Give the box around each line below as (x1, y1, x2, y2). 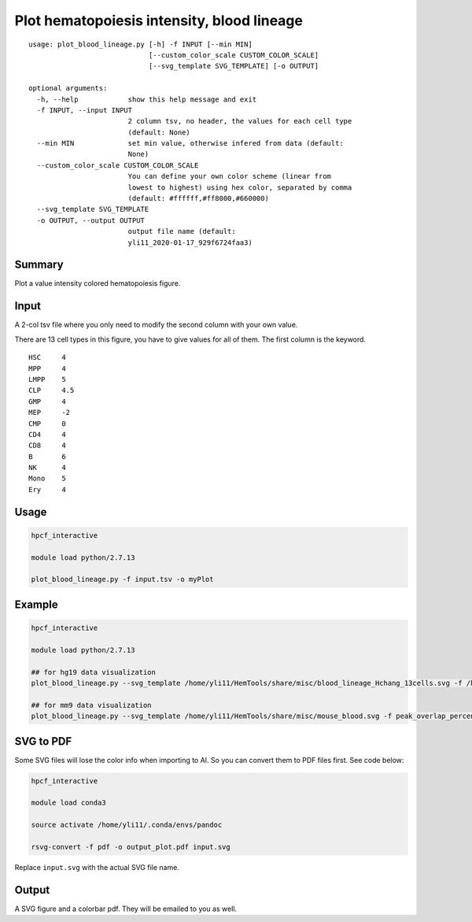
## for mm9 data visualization (31, 701, 153, 709)
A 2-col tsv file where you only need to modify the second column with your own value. (14, 320, 298, 330)
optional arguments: (28, 83, 108, 93)
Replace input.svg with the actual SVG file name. (14, 862, 180, 872)
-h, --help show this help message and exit (36, 94, 257, 104)
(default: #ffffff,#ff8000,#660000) (127, 194, 269, 203)
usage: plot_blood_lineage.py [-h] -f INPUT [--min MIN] (28, 39, 253, 49)
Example (14, 598, 58, 611)
